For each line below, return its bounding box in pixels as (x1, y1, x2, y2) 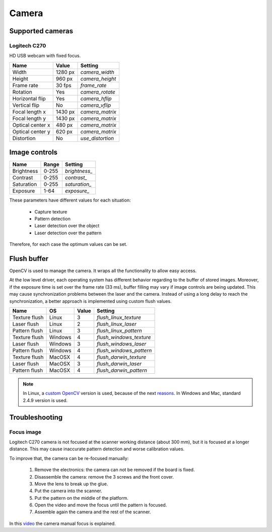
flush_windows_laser (96, 341, 147, 348)
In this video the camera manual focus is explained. (9, 520, 116, 526)
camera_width (80, 69, 114, 76)
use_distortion (80, 135, 114, 142)
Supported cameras (9, 27, 73, 35)
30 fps (55, 82, 72, 89)
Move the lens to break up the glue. (34, 481, 108, 487)
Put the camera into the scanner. (34, 488, 103, 494)
